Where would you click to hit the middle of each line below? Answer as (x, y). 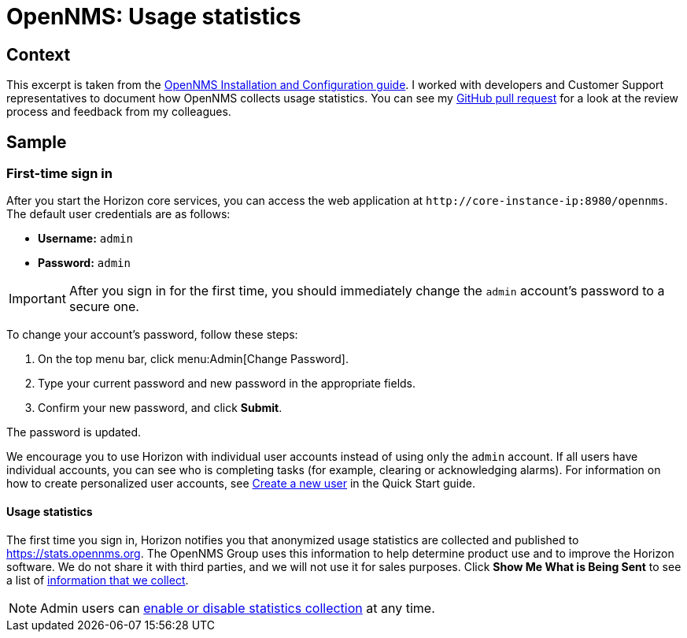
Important (37, 299)
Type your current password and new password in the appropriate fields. (227, 384)
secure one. (104, 307)
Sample (37, 142)
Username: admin (85, 239)
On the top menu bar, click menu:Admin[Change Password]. (193, 359)
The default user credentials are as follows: (118, 214)
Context (39, 54)
